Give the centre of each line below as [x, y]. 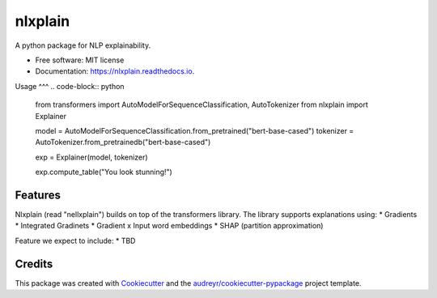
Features [38, 195]
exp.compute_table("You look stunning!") [104, 172]
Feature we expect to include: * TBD [75, 241]
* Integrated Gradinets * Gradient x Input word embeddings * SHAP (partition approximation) [169, 226]
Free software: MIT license [80, 60]
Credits [34, 264]
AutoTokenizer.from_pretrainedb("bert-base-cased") [123, 143]
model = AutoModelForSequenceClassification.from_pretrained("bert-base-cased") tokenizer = [195, 130]
